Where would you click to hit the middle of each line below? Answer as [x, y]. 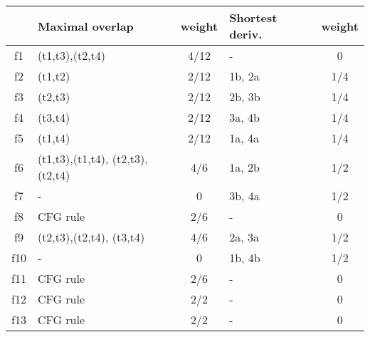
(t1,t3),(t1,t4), [73, 159]
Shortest [253, 17]
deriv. [246, 34]
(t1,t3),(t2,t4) [72, 55]
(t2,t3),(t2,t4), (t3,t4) [91, 237]
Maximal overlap [85, 26]
